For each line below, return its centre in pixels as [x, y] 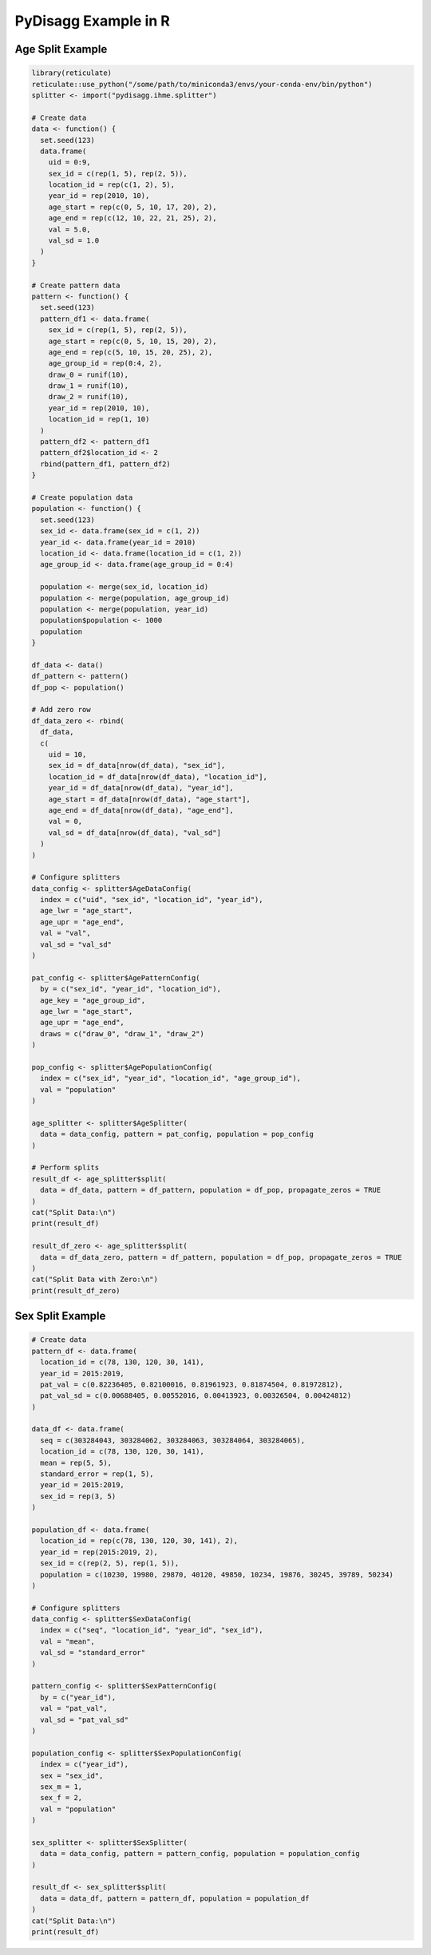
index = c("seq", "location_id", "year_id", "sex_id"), [152, 1630]
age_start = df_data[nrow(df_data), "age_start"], [149, 799]
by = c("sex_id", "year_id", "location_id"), [130, 989]
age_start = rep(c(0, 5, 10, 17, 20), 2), [132, 207]
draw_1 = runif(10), [89, 386]
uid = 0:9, [69, 162]
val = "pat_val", [74, 1709]
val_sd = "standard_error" [93, 1653]
